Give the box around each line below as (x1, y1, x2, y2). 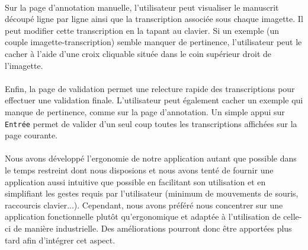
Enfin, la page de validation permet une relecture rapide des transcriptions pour (5, 82, 295, 94)
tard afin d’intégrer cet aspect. (5, 233, 115, 246)
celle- (283, 210, 302, 223)
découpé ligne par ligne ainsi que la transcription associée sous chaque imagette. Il (5, 12, 303, 25)
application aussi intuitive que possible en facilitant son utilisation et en (5, 175, 266, 188)
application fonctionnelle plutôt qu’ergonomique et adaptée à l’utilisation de (5, 210, 281, 223)
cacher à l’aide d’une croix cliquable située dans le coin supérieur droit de (5, 47, 271, 59)
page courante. (5, 129, 58, 141)
